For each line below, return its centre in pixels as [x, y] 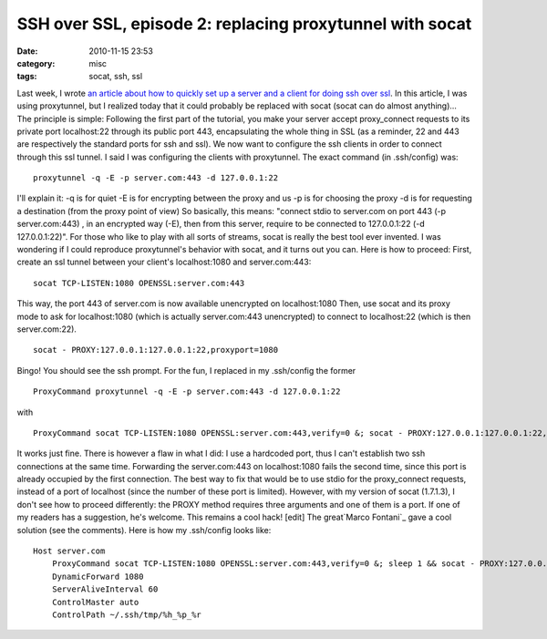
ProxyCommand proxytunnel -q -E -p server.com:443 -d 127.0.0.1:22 [187, 392]
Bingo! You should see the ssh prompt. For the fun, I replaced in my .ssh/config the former [186, 370]
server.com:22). [47, 329]
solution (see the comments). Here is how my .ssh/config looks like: [144, 530]
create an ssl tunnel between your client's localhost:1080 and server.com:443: [164, 262]
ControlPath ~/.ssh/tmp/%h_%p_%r [127, 615]
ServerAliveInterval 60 [105, 589]
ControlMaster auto [95, 602]
